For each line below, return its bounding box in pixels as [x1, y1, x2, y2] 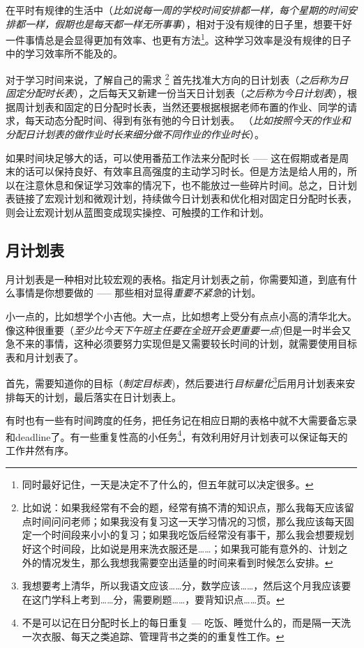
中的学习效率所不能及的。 [6, 46, 123, 61]
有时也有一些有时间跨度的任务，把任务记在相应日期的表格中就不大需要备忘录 [6, 413, 357, 428]
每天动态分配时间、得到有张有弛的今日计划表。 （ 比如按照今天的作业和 [24, 113, 351, 128]
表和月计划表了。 [6, 349, 84, 364]
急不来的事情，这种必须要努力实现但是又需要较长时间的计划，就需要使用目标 [6, 336, 357, 351]
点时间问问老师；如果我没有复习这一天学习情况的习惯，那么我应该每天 [22, 513, 344, 528]
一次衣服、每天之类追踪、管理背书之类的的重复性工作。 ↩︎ [22, 629, 285, 644]
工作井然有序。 [6, 443, 74, 458]
